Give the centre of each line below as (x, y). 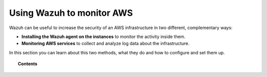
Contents (28, 64)
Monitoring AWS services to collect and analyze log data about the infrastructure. (106, 43)
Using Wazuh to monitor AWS (71, 13)
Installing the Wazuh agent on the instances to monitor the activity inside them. (103, 37)
